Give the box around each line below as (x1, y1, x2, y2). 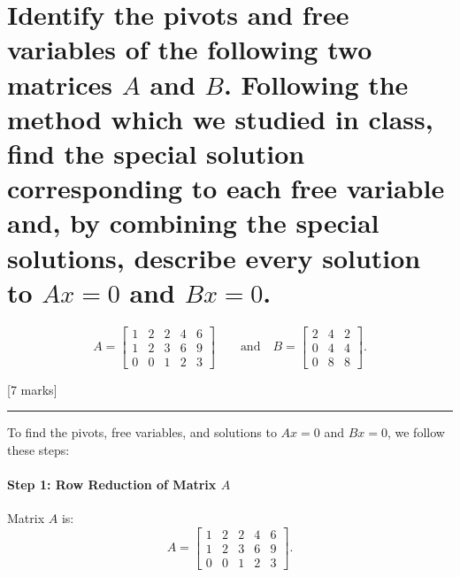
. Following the (223, 65, 409, 102)
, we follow (387, 423, 445, 442)
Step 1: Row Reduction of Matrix (7, 475, 217, 494)
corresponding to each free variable (7, 170, 445, 206)
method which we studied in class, (7, 100, 433, 136)
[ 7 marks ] (7, 380, 57, 398)
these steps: (7, 440, 70, 458)
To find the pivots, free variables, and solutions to (7, 423, 277, 442)
